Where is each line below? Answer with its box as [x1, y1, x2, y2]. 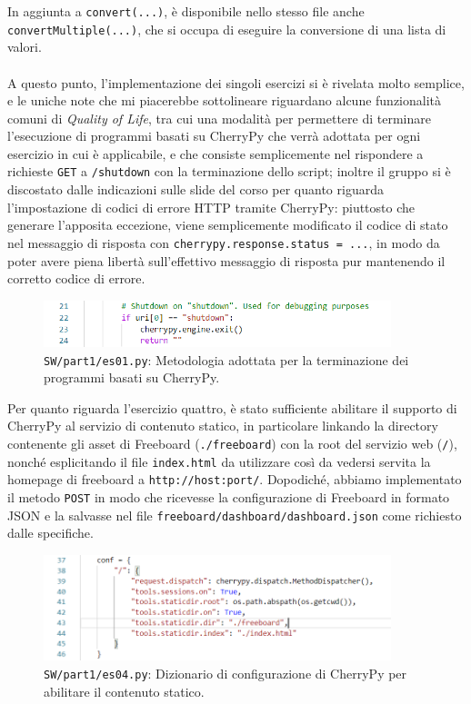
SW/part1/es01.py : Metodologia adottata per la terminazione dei [44, 350, 409, 369]
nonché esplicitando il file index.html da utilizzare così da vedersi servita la [7, 451, 431, 471]
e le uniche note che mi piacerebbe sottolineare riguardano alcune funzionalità [7, 91, 442, 110]
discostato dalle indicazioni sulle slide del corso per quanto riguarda [7, 180, 384, 199]
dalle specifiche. [7, 523, 94, 542]
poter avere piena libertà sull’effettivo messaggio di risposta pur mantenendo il [7, 251, 446, 270]
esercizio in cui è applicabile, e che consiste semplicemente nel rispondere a [7, 144, 424, 163]
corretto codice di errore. [7, 269, 145, 288]
